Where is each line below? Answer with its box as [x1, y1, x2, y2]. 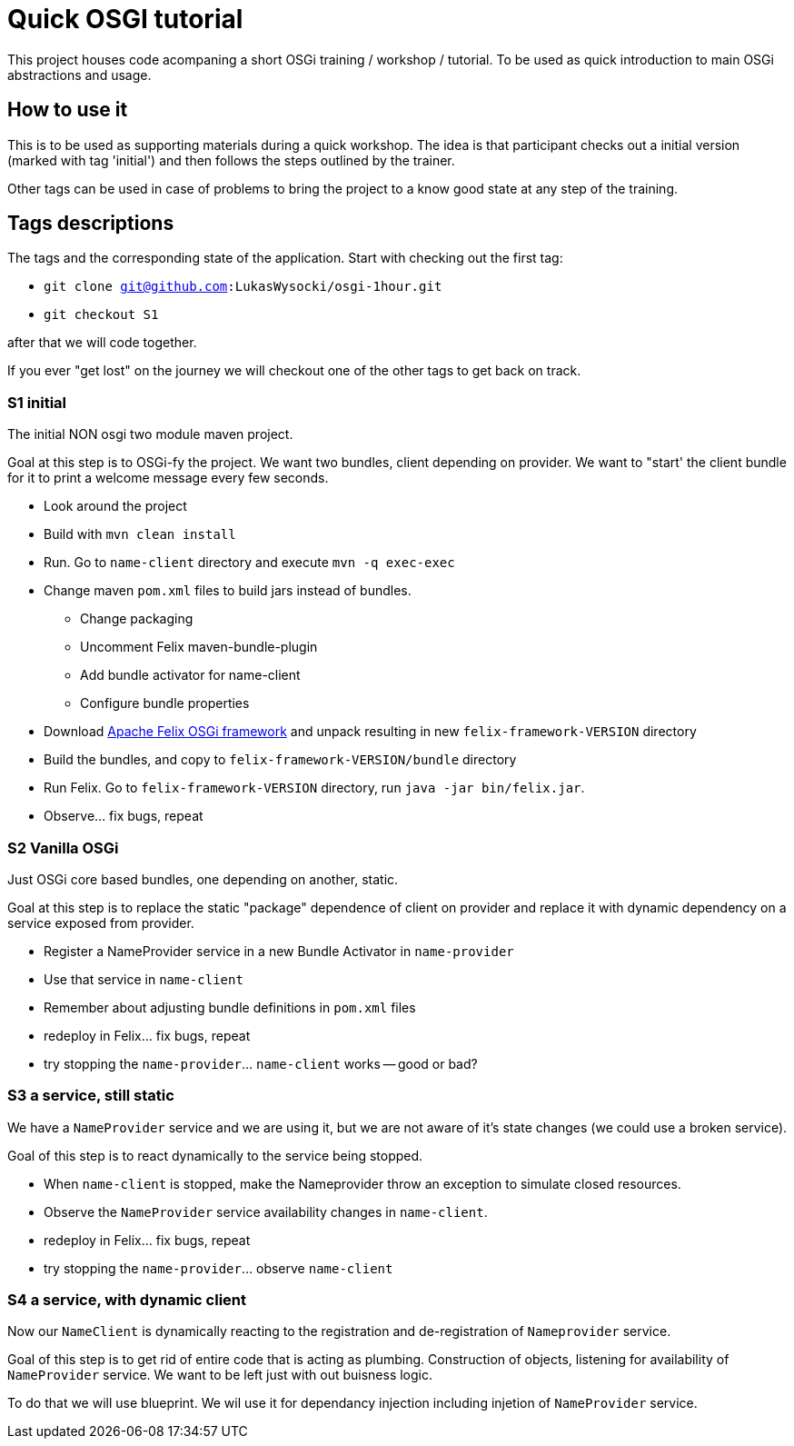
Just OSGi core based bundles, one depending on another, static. [7, 871, 399, 887]
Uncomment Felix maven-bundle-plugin [80, 639, 318, 655]
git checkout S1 [44, 307, 159, 323]
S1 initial [7, 393, 67, 412]
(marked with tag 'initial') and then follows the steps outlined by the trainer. [7, 152, 455, 168]
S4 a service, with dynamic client [7, 1291, 247, 1310]
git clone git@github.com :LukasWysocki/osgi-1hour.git [44, 279, 442, 294]
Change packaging [80, 611, 194, 627]
